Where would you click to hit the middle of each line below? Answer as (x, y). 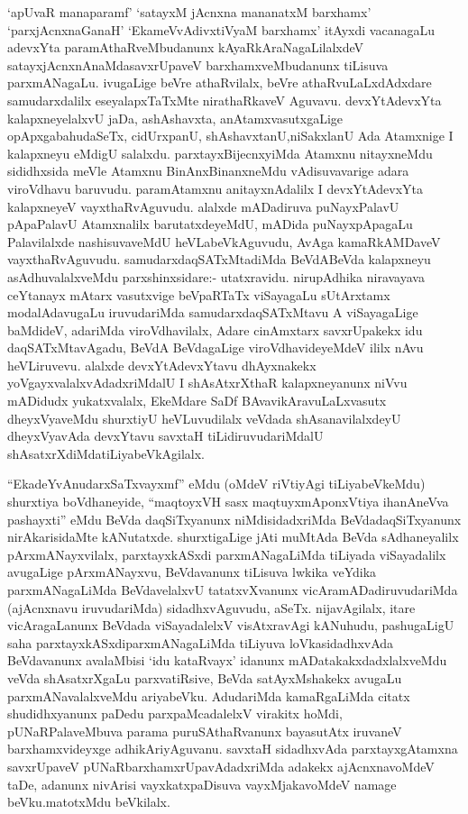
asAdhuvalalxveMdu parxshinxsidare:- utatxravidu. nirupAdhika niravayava (216, 276)
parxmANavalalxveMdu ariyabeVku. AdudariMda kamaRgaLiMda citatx (209, 695)
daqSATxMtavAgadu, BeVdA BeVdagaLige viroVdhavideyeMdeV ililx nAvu (216, 348)
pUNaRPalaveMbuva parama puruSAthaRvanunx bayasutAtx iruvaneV (205, 731)
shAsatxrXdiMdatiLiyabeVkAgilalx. (106, 453)
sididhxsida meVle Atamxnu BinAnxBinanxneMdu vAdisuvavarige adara (208, 171)
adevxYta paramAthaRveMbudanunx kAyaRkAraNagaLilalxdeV (186, 47)
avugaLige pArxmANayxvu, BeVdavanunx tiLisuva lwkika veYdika (192, 572)
